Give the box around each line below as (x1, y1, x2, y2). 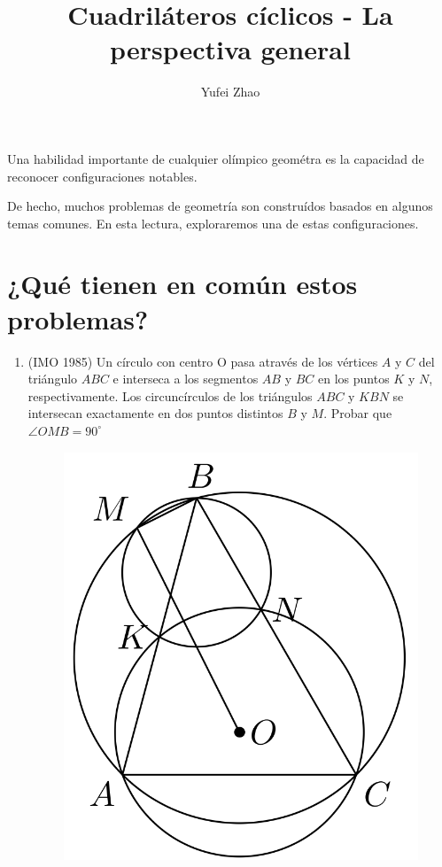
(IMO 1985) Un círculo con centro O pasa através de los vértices (27, 352, 378, 370)
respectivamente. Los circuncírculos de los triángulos (27, 386, 313, 405)
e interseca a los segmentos (112, 369, 259, 388)
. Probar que (323, 404, 392, 422)
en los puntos (318, 369, 390, 388)
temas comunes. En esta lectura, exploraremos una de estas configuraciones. (7, 213, 419, 232)
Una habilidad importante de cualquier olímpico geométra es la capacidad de (7, 149, 424, 167)
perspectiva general (110, 31, 351, 67)
